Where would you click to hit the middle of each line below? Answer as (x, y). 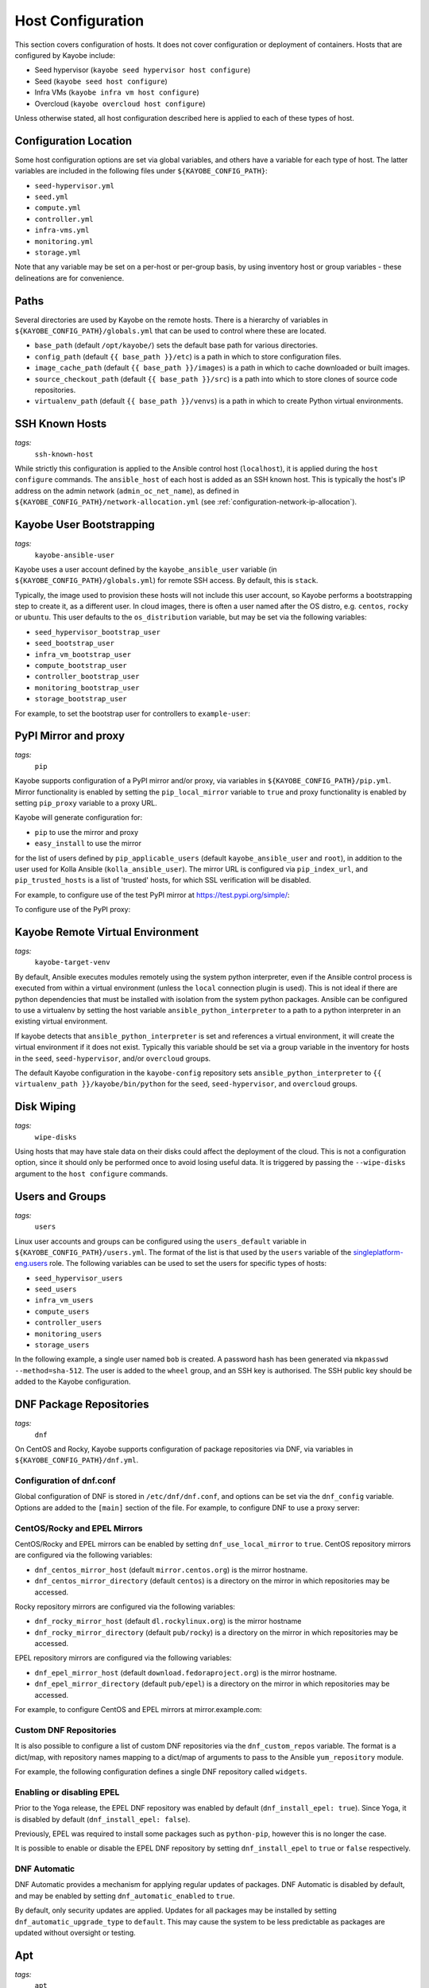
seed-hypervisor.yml (75, 186)
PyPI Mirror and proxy (70, 736)
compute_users (62, 1311)
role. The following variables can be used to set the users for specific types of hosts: (188, 1264)
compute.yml (58, 208)
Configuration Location (73, 140)
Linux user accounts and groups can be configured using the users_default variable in (160, 1241)
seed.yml (52, 196)
